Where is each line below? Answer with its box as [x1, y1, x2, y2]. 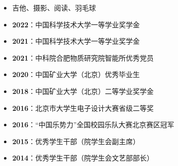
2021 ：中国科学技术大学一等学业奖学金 [12, 36, 140, 46]
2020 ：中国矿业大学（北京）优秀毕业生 [12, 69, 140, 80]
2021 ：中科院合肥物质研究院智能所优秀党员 [12, 52, 154, 63]
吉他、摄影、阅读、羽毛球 [12, 2, 96, 12]
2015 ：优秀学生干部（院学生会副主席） [12, 136, 140, 146]
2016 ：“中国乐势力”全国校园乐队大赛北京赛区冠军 [12, 119, 175, 130]
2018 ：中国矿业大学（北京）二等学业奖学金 [12, 85, 154, 96]
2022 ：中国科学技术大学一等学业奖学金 [12, 19, 140, 29]
